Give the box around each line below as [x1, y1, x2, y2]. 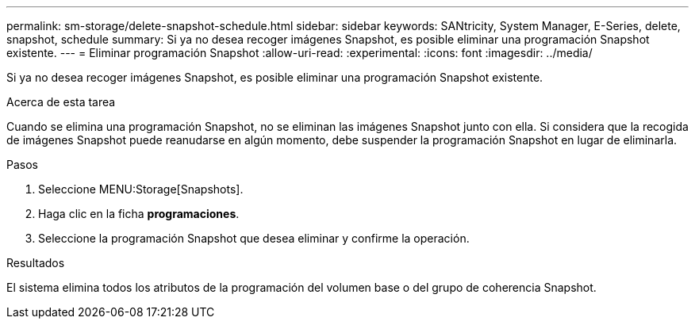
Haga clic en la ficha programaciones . [38, 207, 240, 220]
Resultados [6, 256, 65, 270]
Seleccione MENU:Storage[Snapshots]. [38, 182, 244, 196]
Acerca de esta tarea [6, 95, 116, 109]
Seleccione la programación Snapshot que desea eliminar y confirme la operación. [38, 231, 470, 245]
